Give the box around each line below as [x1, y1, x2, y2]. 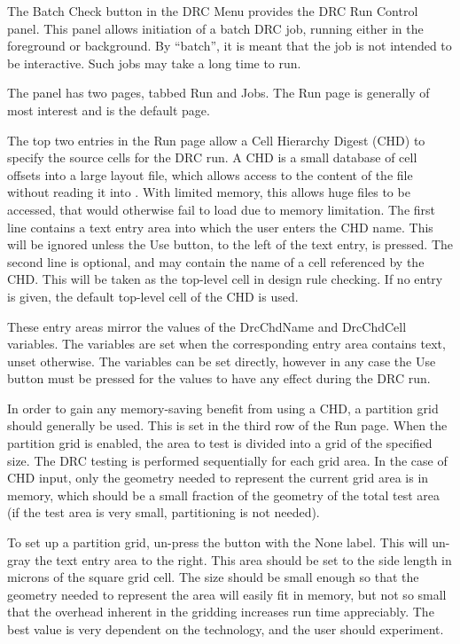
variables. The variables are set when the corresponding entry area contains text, [7, 334, 446, 353]
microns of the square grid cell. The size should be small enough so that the [7, 568, 419, 586]
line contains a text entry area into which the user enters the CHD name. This [7, 217, 433, 236]
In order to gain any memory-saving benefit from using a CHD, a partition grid [7, 398, 439, 417]
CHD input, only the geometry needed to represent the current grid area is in [7, 468, 429, 487]
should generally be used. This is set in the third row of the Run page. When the [7, 416, 448, 435]
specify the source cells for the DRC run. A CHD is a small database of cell [7, 148, 417, 167]
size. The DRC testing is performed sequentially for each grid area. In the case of [7, 451, 448, 469]
